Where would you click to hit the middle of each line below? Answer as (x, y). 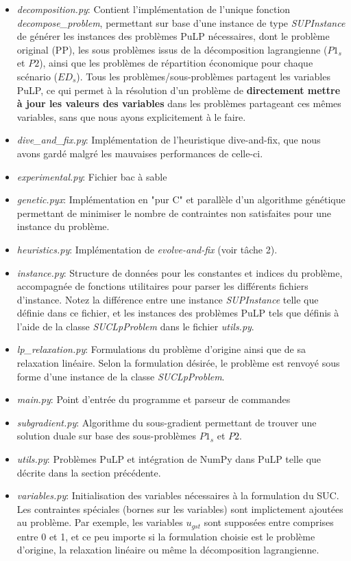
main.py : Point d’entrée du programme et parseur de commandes (154, 399)
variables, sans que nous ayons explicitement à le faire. (131, 116)
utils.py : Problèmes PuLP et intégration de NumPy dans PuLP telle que (169, 459)
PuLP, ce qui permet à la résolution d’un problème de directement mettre (179, 90)
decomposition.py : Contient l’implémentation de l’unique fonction (154, 9)
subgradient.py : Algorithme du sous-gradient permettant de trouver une (167, 422)
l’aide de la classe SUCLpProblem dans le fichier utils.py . (135, 326)
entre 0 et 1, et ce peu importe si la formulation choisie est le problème (166, 536)
